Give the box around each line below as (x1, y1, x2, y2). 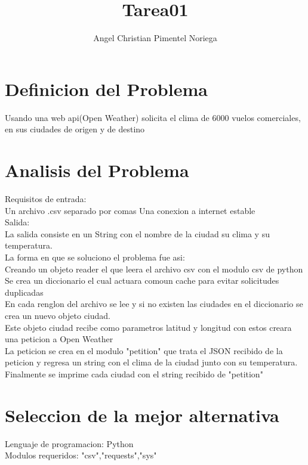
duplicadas (5, 286, 44, 298)
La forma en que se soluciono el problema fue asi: (5, 250, 185, 263)
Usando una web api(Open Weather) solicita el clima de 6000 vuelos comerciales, (5, 111, 301, 123)
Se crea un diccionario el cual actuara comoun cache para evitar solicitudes (5, 274, 279, 287)
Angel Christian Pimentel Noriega (93, 32, 217, 44)
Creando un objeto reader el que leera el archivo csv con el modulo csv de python (5, 262, 303, 275)
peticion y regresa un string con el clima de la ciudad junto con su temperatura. (5, 356, 298, 368)
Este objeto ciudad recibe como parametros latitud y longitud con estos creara (5, 321, 292, 333)
